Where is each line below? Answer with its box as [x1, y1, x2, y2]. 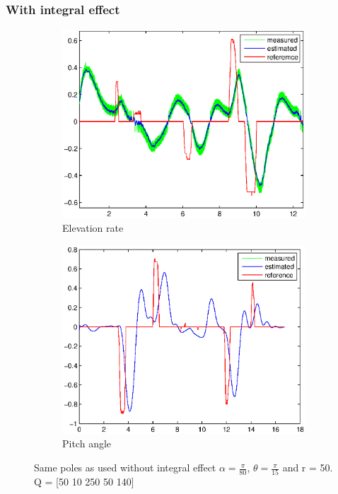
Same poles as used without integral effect [34, 460, 216, 475]
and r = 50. [282, 460, 333, 475]
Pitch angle [62, 436, 112, 451]
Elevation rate [62, 220, 124, 235]
